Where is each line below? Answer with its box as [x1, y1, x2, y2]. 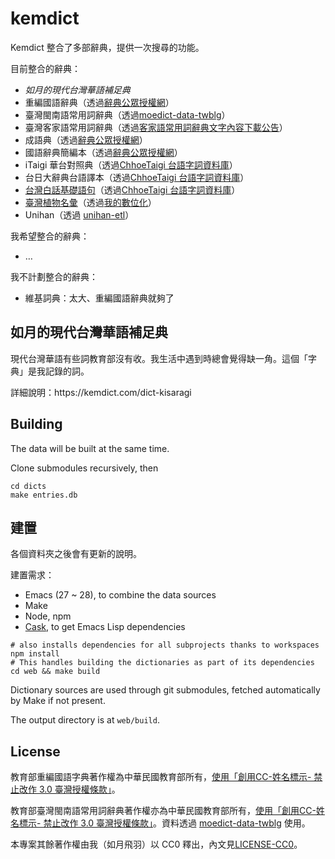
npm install [10, 649, 60, 659]
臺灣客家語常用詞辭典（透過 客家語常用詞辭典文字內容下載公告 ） [24, 121, 288, 133]
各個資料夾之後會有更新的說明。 [10, 548, 142, 560]
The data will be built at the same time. [10, 442, 170, 454]
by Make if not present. [10, 695, 106, 707]
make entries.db [10, 490, 78, 500]
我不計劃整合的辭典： [10, 270, 98, 282]
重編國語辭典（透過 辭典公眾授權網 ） [24, 96, 175, 108]
